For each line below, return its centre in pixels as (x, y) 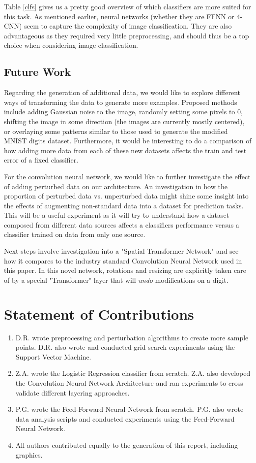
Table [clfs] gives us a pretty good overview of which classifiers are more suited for (128, 6)
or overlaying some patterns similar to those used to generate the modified (116, 131)
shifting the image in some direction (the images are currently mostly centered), (124, 121)
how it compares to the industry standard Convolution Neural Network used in (123, 260)
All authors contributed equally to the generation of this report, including (127, 445)
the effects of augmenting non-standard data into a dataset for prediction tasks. (124, 205)
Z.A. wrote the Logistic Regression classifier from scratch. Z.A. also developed (133, 373)
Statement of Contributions (99, 314)
